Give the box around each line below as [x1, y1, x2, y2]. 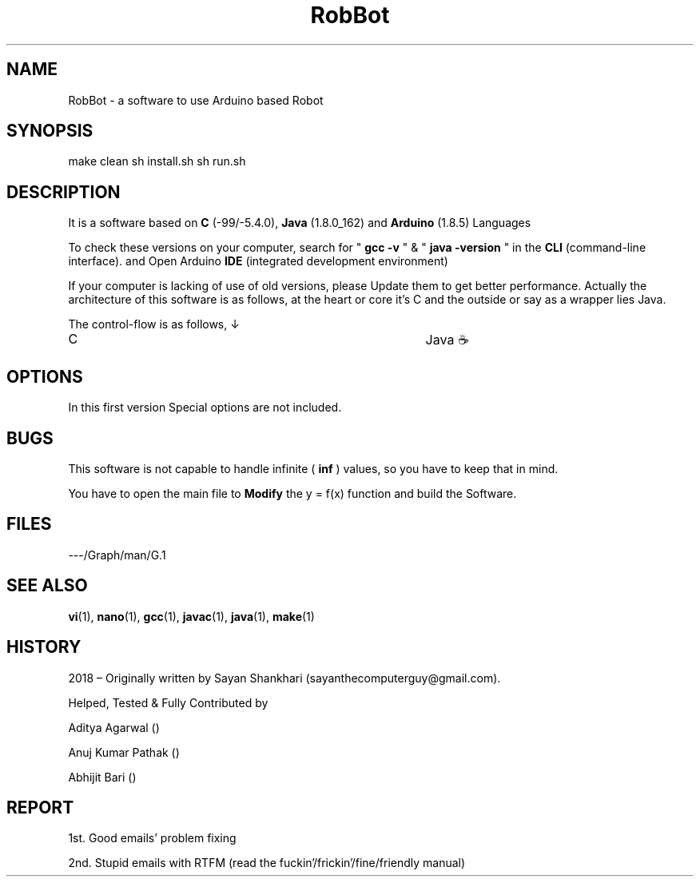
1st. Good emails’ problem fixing [68, 831, 237, 845]
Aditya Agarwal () [68, 720, 160, 734]
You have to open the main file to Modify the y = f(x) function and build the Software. [68, 486, 517, 500]
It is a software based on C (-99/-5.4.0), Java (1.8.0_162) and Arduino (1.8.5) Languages [68, 216, 531, 230]
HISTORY [6, 637, 82, 658]
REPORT [6, 797, 74, 817]
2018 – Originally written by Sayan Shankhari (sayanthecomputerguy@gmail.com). [68, 670, 501, 685]
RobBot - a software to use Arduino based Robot [68, 93, 324, 107]
